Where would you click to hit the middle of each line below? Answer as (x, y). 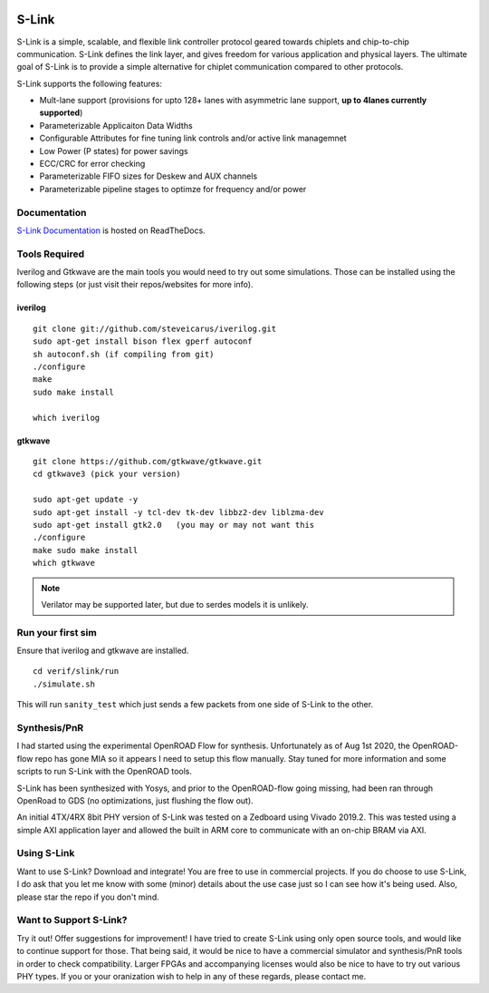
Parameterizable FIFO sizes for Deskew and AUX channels (149, 176)
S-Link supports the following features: (90, 83)
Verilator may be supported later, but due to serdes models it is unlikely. (175, 604)
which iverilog (67, 418)
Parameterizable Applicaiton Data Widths (116, 125)
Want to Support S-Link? (72, 920)
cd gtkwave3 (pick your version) (107, 474)
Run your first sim (57, 632)
